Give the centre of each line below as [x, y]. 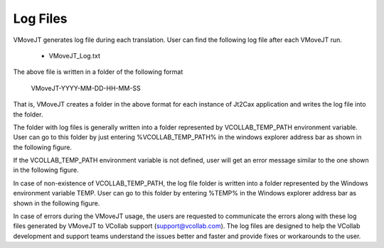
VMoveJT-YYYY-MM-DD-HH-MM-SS [86, 88]
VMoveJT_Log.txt [75, 55]
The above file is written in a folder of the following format [98, 72]
